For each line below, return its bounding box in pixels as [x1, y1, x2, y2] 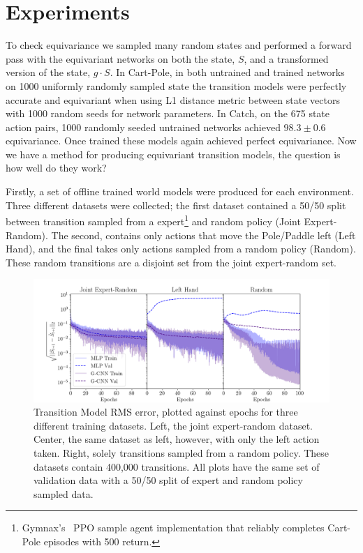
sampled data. [34, 486, 94, 501]
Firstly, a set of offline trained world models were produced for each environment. [6, 184, 354, 199]
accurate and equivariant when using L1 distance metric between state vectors [6, 92, 340, 107]
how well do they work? [6, 160, 107, 175]
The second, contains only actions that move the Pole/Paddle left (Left [51, 227, 356, 242]
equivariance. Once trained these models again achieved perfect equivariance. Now [6, 133, 357, 148]
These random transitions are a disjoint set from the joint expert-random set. [6, 255, 336, 269]
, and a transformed [244, 51, 329, 66]
